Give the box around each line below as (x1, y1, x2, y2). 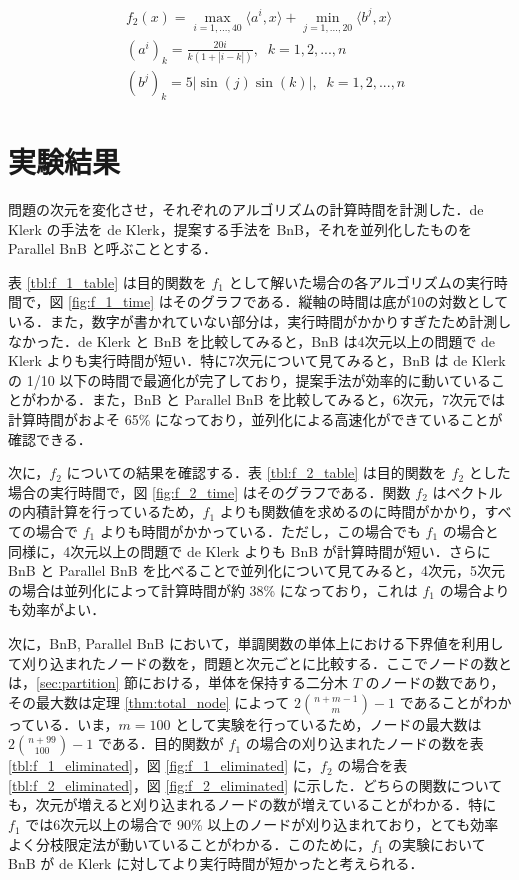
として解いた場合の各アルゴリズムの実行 (228, 271, 494, 292)
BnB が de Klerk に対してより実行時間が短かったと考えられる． (8, 853, 424, 874)
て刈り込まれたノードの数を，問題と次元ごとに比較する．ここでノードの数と (8, 652, 512, 673)
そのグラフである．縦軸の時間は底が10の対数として (172, 291, 509, 312)
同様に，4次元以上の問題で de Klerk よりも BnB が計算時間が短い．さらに (8, 540, 491, 561)
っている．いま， (8, 713, 119, 734)
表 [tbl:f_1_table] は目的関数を (8, 271, 207, 292)
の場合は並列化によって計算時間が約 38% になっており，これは (8, 579, 418, 600)
